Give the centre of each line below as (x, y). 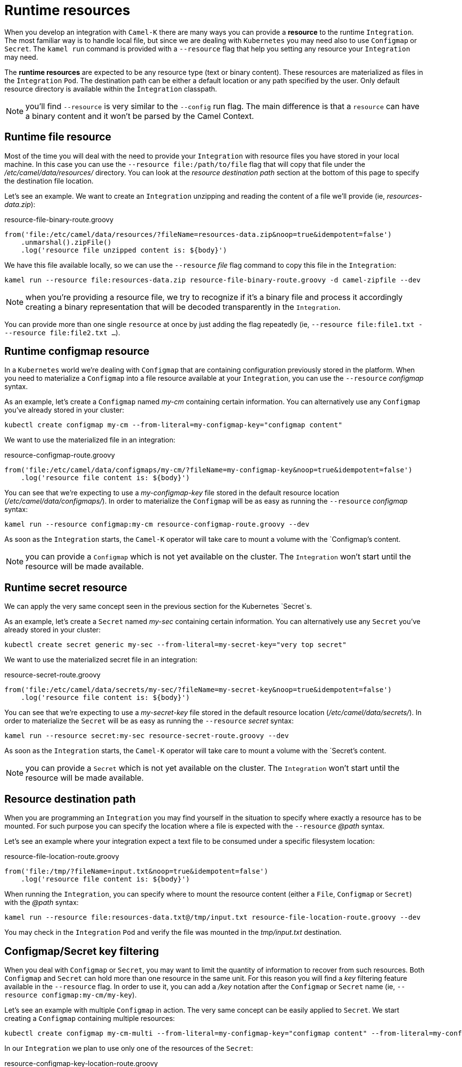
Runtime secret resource (66, 587)
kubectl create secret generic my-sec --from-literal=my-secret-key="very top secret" (176, 645)
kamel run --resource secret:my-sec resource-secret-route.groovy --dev (147, 736)
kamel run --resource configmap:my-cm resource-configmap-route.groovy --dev (157, 524)
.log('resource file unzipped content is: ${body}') (124, 250)
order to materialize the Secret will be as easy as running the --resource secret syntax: (149, 721)
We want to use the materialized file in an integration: (90, 440)
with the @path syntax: (42, 903)
